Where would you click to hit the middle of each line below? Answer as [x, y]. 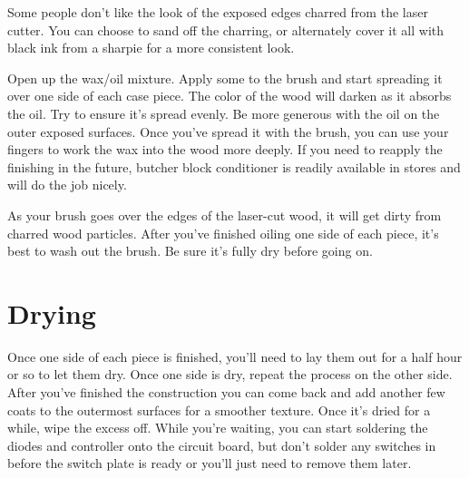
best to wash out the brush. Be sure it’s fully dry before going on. [190, 251]
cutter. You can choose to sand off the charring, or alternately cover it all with [226, 29]
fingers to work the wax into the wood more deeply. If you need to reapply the [225, 149]
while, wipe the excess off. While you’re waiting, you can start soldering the [218, 428]
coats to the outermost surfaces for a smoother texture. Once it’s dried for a [219, 410]
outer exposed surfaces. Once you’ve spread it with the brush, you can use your [228, 131]
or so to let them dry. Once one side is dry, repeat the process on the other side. [230, 374]
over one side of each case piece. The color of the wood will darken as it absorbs [230, 96]
